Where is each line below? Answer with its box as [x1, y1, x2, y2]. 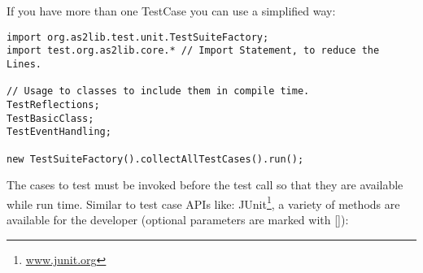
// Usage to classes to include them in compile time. [7, 85, 310, 97]
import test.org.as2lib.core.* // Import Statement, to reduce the [7, 45, 380, 57]
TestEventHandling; [7, 126, 111, 138]
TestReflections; [7, 98, 100, 110]
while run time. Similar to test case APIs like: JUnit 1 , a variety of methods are [7, 193, 400, 212]
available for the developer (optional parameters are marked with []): [7, 211, 349, 227]
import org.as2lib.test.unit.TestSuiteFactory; [7, 31, 269, 43]
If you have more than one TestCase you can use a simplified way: [7, 2, 336, 19]
